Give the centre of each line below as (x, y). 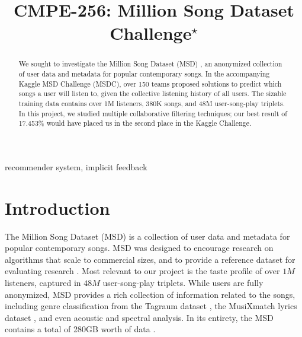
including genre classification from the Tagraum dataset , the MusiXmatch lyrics (151, 306)
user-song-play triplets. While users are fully (183, 283)
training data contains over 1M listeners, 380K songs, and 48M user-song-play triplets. (152, 103)
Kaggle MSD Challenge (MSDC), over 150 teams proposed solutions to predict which (150, 83)
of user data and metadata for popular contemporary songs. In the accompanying (144, 74)
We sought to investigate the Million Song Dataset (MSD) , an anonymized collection (150, 64)
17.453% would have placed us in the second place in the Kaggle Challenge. (135, 123)
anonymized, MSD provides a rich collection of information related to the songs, (150, 294)
